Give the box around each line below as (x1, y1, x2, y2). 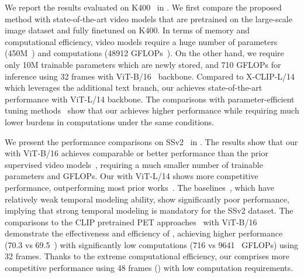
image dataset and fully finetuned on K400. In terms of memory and (5, 24, 250, 36)
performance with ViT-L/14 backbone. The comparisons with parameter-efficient (5, 92, 295, 105)
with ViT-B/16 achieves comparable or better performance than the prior (5, 147, 268, 159)
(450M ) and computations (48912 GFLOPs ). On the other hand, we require (5, 47, 284, 59)
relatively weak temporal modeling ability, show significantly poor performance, (5, 193, 289, 205)
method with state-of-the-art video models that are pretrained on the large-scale (5, 12, 292, 25)
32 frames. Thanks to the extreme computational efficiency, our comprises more (5, 250, 289, 262)
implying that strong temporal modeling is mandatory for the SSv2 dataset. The (5, 204, 293, 217)
